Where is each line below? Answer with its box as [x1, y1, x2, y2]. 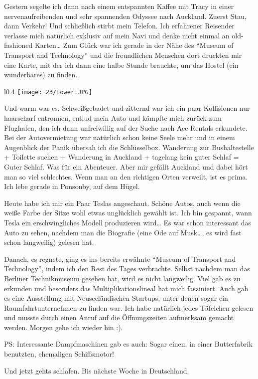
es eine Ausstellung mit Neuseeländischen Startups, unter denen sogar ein [4, 293, 228, 303]
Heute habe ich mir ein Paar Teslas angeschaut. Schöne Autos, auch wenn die [4, 197, 241, 208]
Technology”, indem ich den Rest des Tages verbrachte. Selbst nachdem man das [4, 263, 251, 274]
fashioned [4, 40, 33, 50]
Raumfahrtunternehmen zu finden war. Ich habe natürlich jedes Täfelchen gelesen [4, 302, 254, 313]
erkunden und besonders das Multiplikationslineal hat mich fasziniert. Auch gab [4, 283, 249, 293]
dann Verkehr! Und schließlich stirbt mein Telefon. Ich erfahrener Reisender [4, 20, 235, 31]
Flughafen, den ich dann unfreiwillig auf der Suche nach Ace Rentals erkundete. [4, 122, 248, 133]
